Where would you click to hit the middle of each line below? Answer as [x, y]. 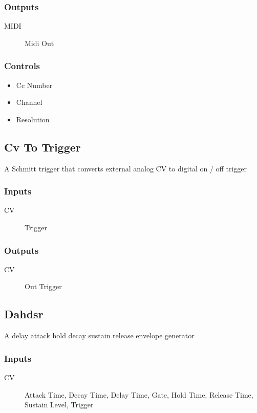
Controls [22, 66]
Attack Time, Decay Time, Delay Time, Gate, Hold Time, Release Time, [139, 394]
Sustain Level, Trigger [59, 405]
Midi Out [39, 43]
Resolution [33, 119]
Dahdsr [24, 314]
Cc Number [34, 85]
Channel [29, 102]
